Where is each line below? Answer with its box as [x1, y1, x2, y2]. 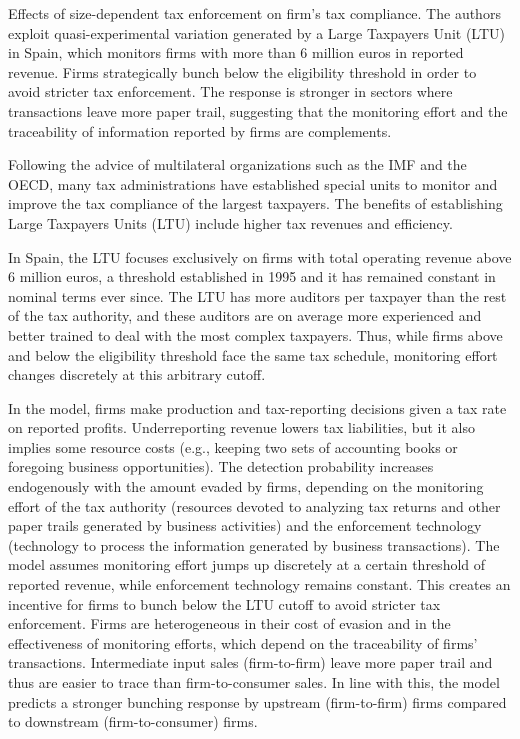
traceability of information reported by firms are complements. [8, 120, 392, 141]
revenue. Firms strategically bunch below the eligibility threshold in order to [8, 61, 477, 82]
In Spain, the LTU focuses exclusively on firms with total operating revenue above [8, 246, 512, 267]
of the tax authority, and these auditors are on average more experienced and [8, 305, 482, 326]
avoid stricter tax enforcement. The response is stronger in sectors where [8, 81, 453, 102]
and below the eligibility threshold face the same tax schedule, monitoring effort [8, 344, 498, 365]
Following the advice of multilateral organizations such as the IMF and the [8, 154, 467, 175]
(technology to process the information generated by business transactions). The [8, 534, 500, 555]
